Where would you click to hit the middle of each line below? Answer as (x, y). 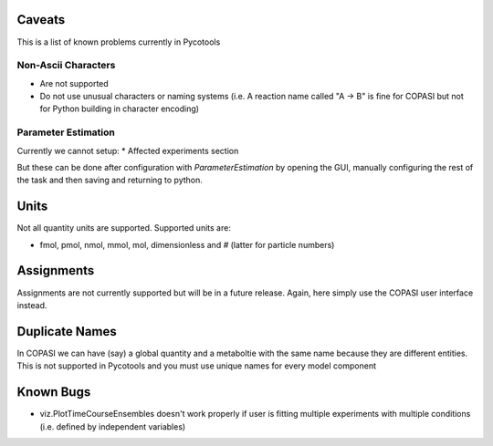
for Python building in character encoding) (120, 109)
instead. (32, 305)
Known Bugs (54, 392)
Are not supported (74, 83)
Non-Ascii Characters (66, 66)
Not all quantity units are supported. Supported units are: (124, 228)
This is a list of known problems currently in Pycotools (119, 42)
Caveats (41, 20)
